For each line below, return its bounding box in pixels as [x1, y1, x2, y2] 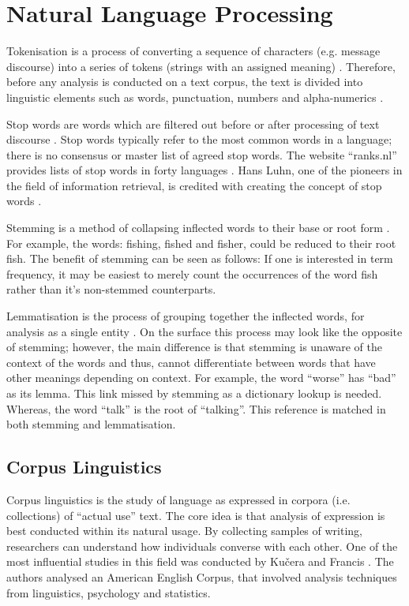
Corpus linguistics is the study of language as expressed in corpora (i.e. [6, 491, 351, 507]
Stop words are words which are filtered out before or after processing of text [6, 115, 380, 132]
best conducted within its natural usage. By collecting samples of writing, [6, 522, 362, 539]
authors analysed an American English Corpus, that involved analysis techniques [6, 568, 397, 585]
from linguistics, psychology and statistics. [6, 584, 211, 600]
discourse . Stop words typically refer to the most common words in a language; [6, 131, 392, 148]
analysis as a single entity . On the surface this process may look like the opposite [6, 323, 403, 339]
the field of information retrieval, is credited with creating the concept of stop [6, 177, 382, 193]
